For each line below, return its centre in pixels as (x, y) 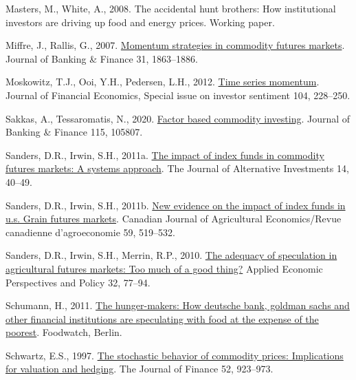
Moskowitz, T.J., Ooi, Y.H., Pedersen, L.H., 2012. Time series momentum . (163, 82)
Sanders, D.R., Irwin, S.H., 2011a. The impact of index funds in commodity (165, 155)
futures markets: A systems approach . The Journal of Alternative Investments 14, (177, 168)
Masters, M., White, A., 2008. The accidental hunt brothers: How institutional (171, 8)
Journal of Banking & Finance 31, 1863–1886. (102, 58)
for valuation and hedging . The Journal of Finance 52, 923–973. (140, 369)
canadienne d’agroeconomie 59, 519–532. (90, 232)
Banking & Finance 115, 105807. (74, 132)
